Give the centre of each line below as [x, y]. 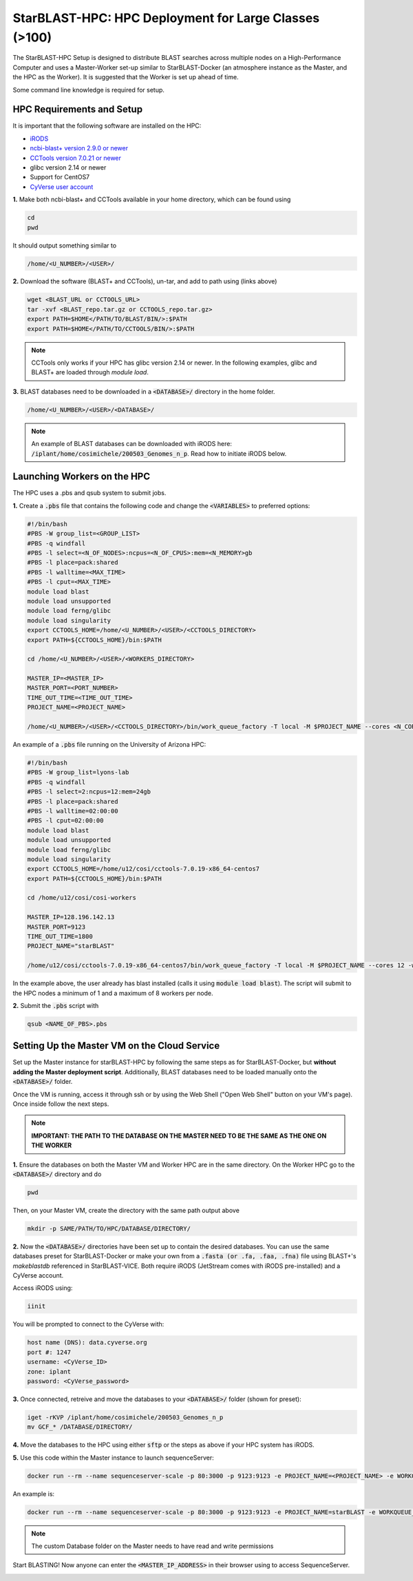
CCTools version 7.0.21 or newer [76, 158]
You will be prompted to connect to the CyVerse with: [88, 1325]
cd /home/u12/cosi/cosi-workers [82, 898]
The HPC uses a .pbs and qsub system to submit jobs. [89, 493]
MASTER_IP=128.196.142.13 [71, 917]
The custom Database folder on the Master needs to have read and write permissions [152, 1546]
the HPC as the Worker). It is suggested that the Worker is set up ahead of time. [126, 77]
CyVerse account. [38, 1276]
